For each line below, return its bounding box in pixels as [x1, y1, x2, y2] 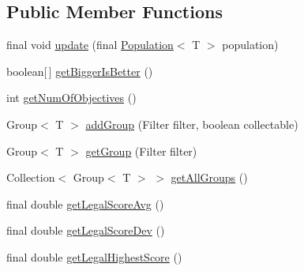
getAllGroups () [171, 169, 248, 186]
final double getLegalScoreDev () [6, 222, 165, 239]
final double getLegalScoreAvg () [6, 195, 164, 212]
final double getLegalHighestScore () [6, 248, 182, 265]
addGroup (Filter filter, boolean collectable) [85, 115, 298, 132]
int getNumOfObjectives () [6, 89, 137, 106]
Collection [6, 169, 55, 186]
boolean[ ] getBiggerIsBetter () [6, 62, 153, 79]
